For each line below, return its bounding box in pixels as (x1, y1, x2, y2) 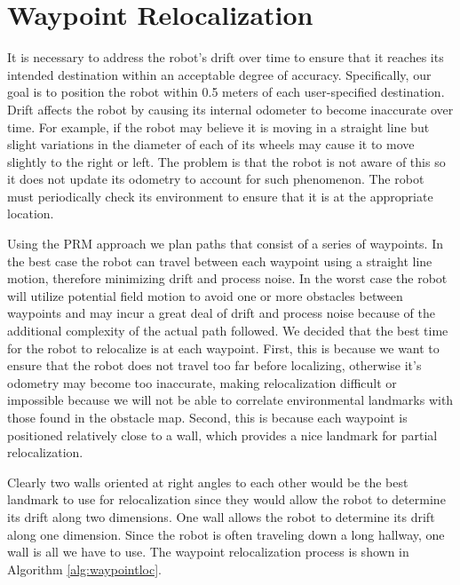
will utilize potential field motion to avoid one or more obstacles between (7, 286, 403, 304)
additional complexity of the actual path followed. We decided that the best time (7, 321, 448, 340)
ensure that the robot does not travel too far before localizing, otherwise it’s (7, 356, 422, 375)
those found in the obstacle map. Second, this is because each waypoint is (7, 408, 408, 426)
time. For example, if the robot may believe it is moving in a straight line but (7, 117, 430, 136)
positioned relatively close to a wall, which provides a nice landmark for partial (7, 425, 438, 444)
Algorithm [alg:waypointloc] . (7, 559, 162, 578)
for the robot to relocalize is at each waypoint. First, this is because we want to (7, 338, 440, 357)
